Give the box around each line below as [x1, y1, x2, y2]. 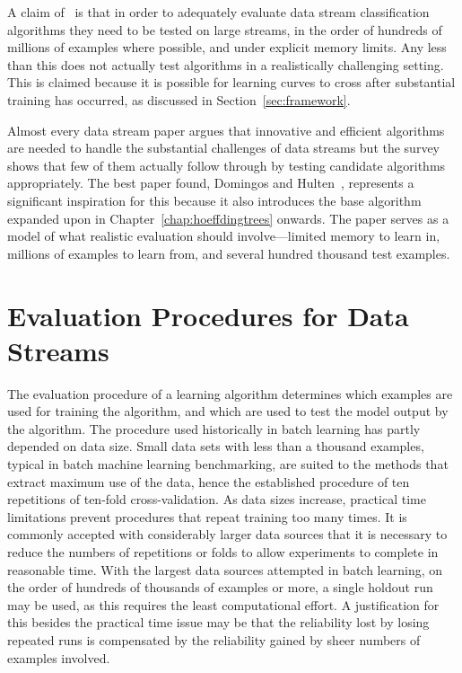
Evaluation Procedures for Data [7, 297, 409, 333]
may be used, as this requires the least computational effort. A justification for [7, 595, 440, 614]
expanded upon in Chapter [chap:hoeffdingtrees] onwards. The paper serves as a [7, 208, 449, 227]
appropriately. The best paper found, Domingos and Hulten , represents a [7, 173, 414, 192]
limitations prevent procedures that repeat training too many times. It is [7, 507, 407, 526]
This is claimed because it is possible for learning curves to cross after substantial [7, 73, 456, 92]
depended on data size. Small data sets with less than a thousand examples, [7, 437, 424, 456]
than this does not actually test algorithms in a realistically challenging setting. [7, 55, 444, 74]
